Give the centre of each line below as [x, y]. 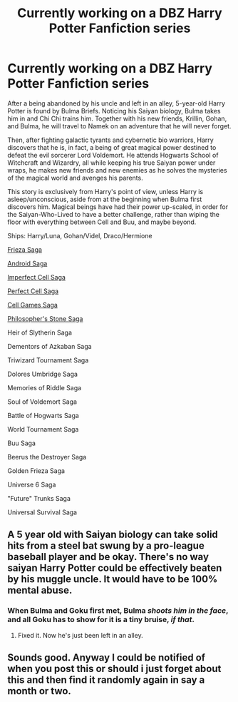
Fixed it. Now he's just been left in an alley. [81, 635]
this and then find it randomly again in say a [106, 680]
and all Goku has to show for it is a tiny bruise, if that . [101, 620]
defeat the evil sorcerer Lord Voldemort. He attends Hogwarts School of [113, 155]
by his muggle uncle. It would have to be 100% [113, 579]
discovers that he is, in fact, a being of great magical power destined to [112, 147]
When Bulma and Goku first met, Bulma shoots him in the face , [118, 611]
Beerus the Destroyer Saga [47, 457]
